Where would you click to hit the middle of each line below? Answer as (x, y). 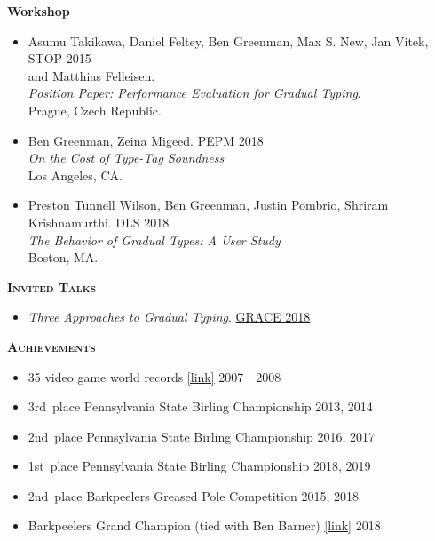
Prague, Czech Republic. (95, 110)
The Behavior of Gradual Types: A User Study (154, 239)
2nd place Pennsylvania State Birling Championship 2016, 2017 (202, 436)
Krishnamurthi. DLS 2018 (99, 222)
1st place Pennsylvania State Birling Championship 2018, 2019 (199, 466)
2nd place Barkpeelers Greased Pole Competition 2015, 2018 (193, 495)
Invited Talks (52, 286)
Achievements (51, 346)
